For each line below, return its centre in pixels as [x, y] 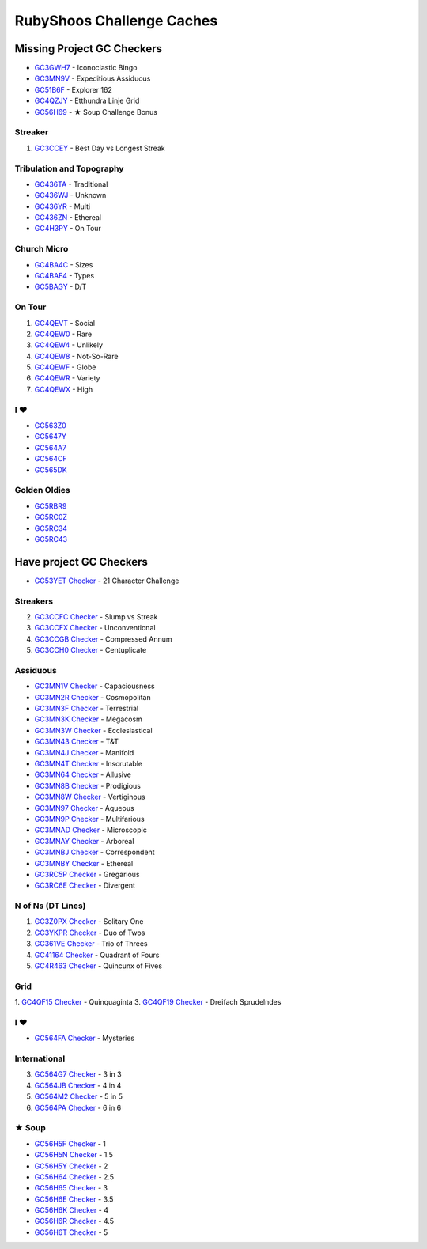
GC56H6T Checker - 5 [71, 1232]
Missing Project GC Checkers [88, 49]
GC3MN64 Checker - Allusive [83, 774]
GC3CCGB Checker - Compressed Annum [103, 639]
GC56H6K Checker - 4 [71, 1210]
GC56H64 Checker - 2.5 [74, 1177]
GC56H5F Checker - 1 [70, 1144]
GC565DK [51, 470]
